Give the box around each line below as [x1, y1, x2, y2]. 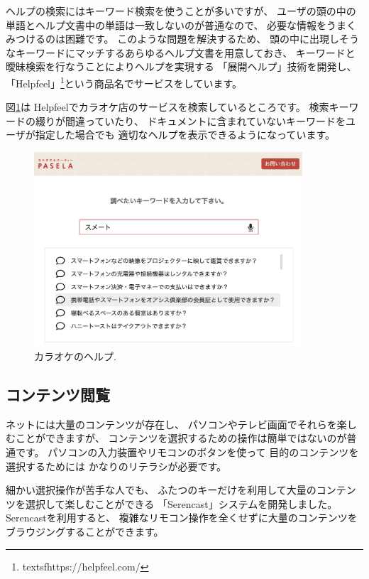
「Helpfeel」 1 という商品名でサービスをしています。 [6, 73, 243, 90]
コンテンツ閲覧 [6, 384, 110, 406]
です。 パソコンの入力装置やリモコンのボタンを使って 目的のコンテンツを [15, 445, 359, 460]
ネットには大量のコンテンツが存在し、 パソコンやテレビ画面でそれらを [6, 416, 337, 431]
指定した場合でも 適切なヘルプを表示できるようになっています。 [35, 127, 335, 142]
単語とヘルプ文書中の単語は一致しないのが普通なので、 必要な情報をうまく [6, 17, 357, 32]
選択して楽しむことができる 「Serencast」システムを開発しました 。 [25, 496, 338, 511]
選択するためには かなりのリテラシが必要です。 [6, 458, 226, 473]
